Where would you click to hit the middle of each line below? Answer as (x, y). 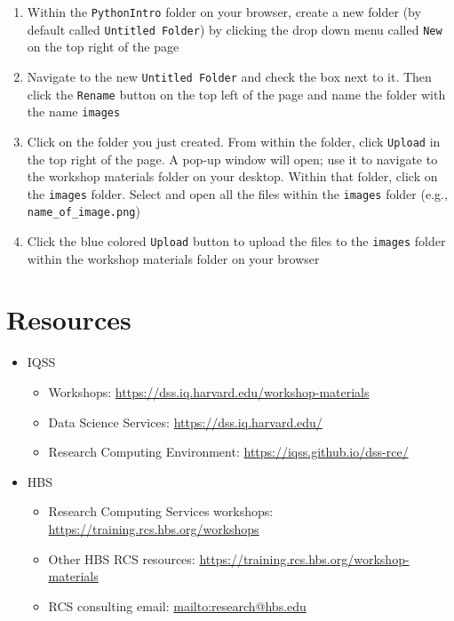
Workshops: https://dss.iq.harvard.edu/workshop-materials (209, 392)
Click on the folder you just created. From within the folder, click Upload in (234, 141)
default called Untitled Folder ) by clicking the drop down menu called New (235, 29)
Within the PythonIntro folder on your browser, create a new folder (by (224, 12)
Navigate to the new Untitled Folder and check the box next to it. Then (229, 76)
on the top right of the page (103, 47)
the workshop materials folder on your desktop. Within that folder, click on (232, 176)
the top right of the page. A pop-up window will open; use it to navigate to (232, 159)
